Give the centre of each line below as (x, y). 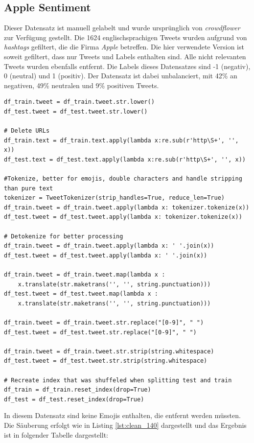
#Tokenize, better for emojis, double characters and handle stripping (123, 179)
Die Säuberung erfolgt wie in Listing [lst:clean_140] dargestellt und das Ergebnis (125, 425)
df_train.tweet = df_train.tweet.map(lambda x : (85, 275)
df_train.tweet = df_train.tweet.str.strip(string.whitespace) (109, 351)
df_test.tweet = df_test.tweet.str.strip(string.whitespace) (106, 361)
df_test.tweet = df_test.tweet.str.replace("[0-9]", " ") (100, 332)
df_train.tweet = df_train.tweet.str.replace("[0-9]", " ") (104, 323)
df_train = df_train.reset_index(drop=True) (78, 390)
